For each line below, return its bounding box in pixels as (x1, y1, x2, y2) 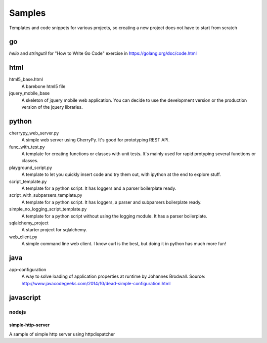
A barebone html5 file (21, 83, 66, 89)
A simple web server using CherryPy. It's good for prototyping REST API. (21, 137, 170, 143)
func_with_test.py (9, 144, 45, 150)
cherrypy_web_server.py (9, 130, 59, 136)
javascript (9, 293, 41, 301)
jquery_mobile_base (9, 90, 50, 96)
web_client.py (9, 234, 38, 240)
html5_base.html (9, 77, 43, 83)
